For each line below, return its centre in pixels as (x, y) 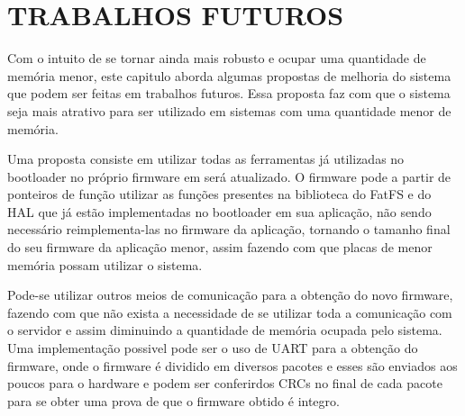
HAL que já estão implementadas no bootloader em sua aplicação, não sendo (219, 211)
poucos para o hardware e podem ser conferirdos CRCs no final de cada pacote (225, 383)
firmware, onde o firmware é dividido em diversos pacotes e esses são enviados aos (232, 365)
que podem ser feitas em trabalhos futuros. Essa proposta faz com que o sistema (229, 93)
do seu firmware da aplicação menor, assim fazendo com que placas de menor (220, 247)
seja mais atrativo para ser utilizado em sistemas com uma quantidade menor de (229, 110)
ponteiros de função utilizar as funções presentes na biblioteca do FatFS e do (219, 194)
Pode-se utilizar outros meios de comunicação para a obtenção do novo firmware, (230, 295)
